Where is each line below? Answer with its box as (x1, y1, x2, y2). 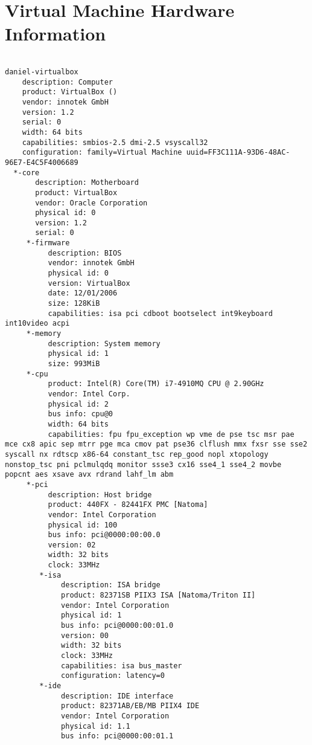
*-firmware (26, 239, 70, 248)
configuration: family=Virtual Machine (22, 148, 182, 157)
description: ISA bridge (61, 581, 161, 590)
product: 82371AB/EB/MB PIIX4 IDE (61, 701, 200, 711)
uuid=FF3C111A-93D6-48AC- (186, 148, 290, 157)
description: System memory (48, 339, 161, 348)
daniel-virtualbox (5, 67, 78, 76)
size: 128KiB (48, 299, 100, 308)
